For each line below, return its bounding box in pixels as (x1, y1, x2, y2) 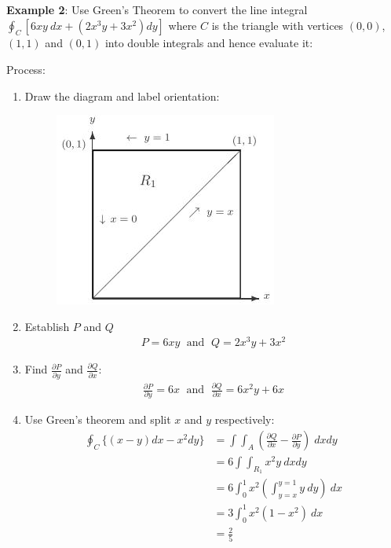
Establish (24, 318, 70, 334)
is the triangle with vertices (211, 17, 344, 33)
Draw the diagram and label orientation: (24, 87, 220, 104)
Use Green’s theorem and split (24, 411, 171, 428)
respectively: (214, 411, 275, 428)
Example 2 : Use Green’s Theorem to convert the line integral (6, 2, 308, 17)
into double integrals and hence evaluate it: (104, 35, 313, 51)
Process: (6, 61, 46, 77)
